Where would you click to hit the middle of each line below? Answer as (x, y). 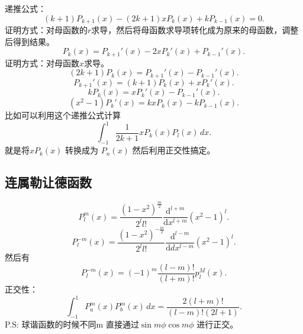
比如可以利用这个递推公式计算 (63, 115)
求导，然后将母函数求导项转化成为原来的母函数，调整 (195, 30)
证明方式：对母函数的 (46, 30)
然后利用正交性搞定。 (174, 150)
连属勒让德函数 (48, 182)
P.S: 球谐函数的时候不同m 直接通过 (72, 324)
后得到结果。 (30, 41)
